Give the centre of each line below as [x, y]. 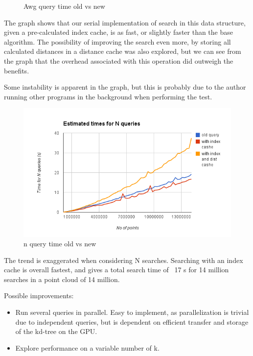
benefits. [17, 70]
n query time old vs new [60, 244]
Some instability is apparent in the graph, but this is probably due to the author [125, 87]
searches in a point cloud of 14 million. [62, 279]
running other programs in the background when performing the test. [108, 96]
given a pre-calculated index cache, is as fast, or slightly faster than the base [118, 32]
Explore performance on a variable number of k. [87, 347]
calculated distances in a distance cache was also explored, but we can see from [123, 51]
